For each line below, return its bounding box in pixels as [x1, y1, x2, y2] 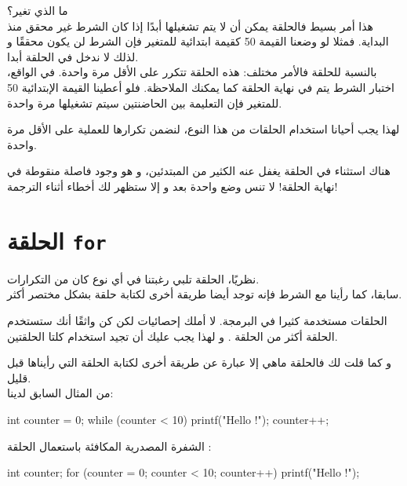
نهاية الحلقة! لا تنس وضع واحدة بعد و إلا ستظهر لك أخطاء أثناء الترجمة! [7, 177, 338, 194]
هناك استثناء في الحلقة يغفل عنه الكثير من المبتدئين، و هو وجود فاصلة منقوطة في [7, 163, 391, 179]
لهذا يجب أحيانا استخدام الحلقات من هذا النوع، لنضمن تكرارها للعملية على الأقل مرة [7, 121, 400, 137]
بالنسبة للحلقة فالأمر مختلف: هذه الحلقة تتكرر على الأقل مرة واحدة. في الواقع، [7, 64, 377, 80]
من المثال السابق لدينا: [7, 385, 114, 401]
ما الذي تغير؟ [7, 2, 68, 18]
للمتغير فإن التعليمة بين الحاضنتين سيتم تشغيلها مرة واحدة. [7, 94, 282, 111]
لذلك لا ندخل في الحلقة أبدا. [7, 48, 139, 64]
